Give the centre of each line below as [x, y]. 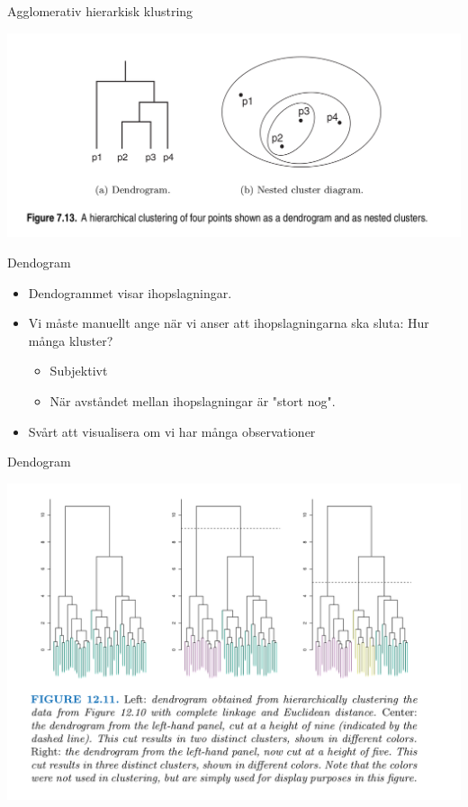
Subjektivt [79, 371]
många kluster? [71, 340]
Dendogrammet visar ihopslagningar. [130, 292]
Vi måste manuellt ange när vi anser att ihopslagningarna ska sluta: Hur [229, 323]
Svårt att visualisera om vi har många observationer [172, 431]
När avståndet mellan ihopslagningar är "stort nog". [193, 401]
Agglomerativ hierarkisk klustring [100, 11]
